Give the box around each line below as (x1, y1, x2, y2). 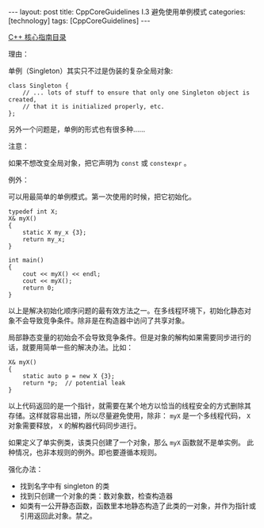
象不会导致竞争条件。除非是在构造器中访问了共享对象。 (8, 316, 189, 325)
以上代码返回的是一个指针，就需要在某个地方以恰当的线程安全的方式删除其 (8, 401, 251, 410)
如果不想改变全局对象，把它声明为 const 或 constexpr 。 (8, 159, 191, 167)
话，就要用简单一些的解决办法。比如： (8, 342, 133, 352)
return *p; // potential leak (22, 379, 126, 387)
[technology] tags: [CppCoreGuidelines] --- (8, 16, 151, 25)
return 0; (22, 284, 55, 292)
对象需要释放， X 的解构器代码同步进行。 (8, 421, 141, 430)
